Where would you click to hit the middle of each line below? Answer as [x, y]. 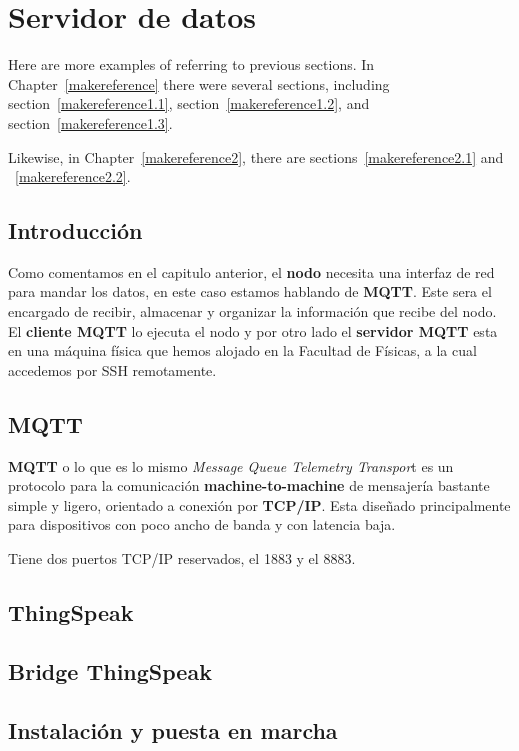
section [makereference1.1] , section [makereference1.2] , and [189, 103]
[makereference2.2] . [73, 176]
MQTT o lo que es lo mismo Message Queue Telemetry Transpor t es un [231, 465]
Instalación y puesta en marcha [173, 729]
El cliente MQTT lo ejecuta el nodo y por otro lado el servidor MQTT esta [253, 330]
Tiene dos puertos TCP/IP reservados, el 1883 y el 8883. [182, 558]
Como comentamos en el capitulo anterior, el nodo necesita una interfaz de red [251, 271]
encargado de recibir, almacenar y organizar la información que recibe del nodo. [252, 311]
